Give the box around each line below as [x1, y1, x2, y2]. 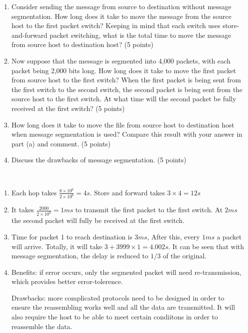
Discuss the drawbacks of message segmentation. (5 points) [11, 155, 186, 165]
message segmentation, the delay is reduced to [11, 251, 149, 261]
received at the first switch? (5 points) [11, 103, 125, 113]
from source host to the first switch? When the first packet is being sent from [11, 75, 241, 85]
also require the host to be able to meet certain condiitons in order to [11, 312, 218, 322]
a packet [217, 231, 242, 241]
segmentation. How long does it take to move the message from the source [11, 11, 232, 21]
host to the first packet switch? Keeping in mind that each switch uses [11, 20, 220, 31]
